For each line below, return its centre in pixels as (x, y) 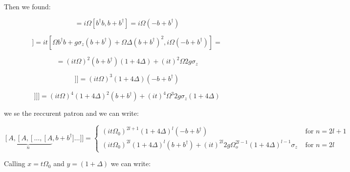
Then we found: (27, 6)
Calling (15, 163)
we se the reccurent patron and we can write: (71, 113)
